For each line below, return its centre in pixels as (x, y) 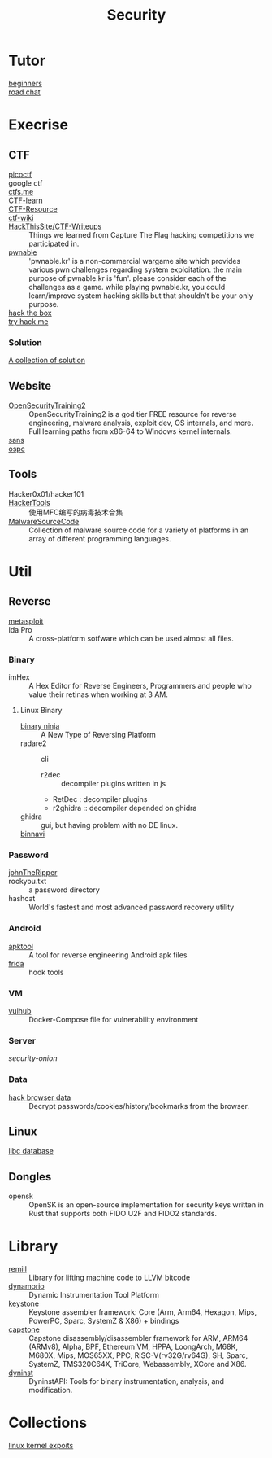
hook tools (46, 972)
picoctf (20, 174)
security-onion (33, 1058)
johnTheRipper (33, 873)
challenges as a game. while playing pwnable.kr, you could (127, 287)
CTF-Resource (33, 208)
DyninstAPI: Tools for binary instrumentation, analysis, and (127, 1381)
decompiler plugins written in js (113, 784)
